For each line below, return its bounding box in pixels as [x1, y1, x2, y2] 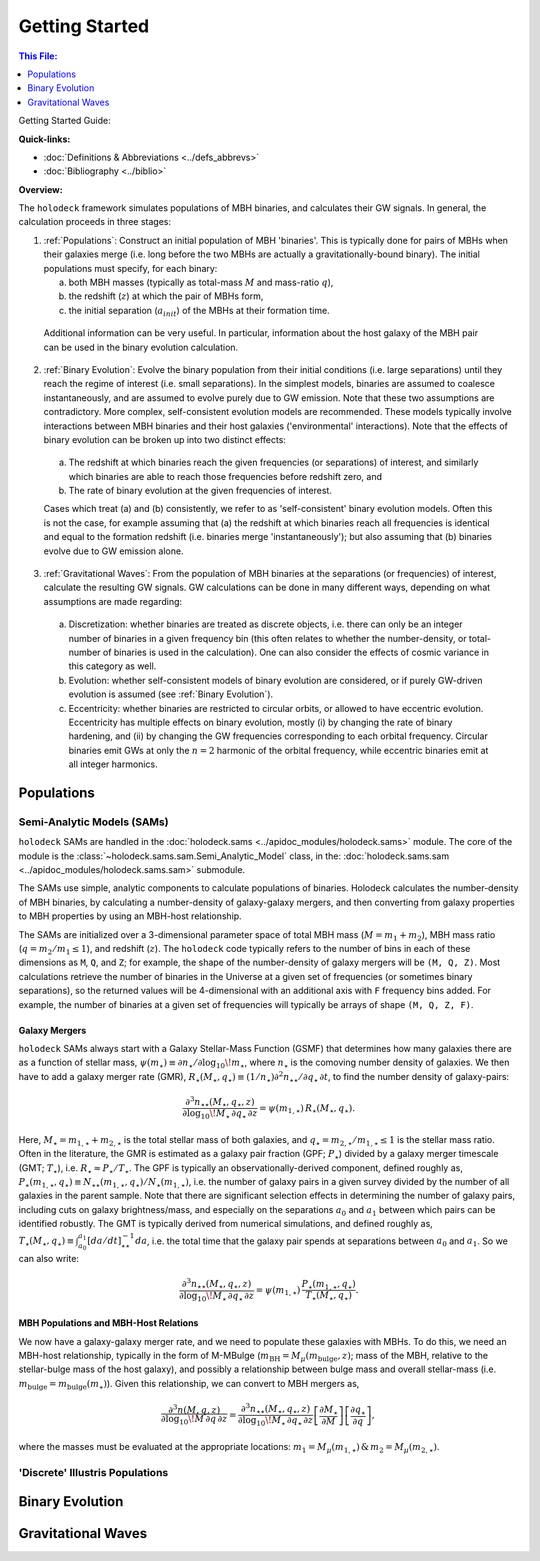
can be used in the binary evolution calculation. [43, 341, 239, 353]
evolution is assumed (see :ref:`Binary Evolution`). [68, 688, 274, 700]
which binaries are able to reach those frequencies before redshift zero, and [68, 470, 383, 482]
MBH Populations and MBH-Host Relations [18, 1317, 199, 1329]
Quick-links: [18, 133, 71, 145]
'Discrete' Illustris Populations [18, 1465, 169, 1479]
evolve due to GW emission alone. [43, 545, 184, 557]
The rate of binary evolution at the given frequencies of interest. [68, 485, 332, 497]
